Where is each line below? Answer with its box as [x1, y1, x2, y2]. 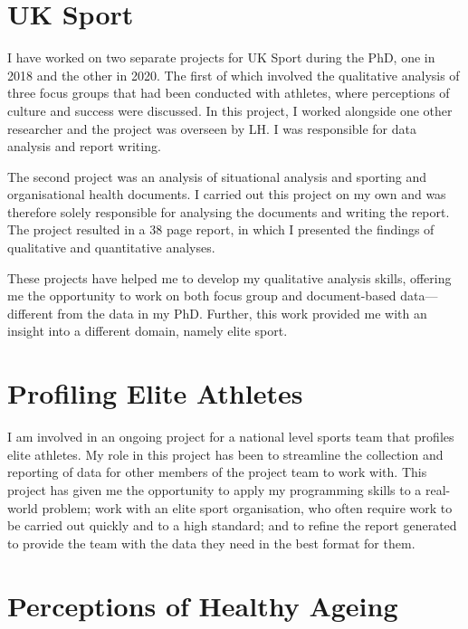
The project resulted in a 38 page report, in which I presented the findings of [7, 220, 435, 239]
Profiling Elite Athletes [7, 375, 303, 412]
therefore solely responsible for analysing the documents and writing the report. [7, 202, 450, 221]
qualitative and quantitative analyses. [7, 238, 215, 257]
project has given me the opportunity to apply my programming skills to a [7, 480, 422, 499]
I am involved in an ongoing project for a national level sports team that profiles [7, 427, 454, 446]
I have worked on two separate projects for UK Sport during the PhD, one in [7, 48, 435, 67]
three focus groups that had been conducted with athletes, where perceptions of [7, 83, 450, 102]
